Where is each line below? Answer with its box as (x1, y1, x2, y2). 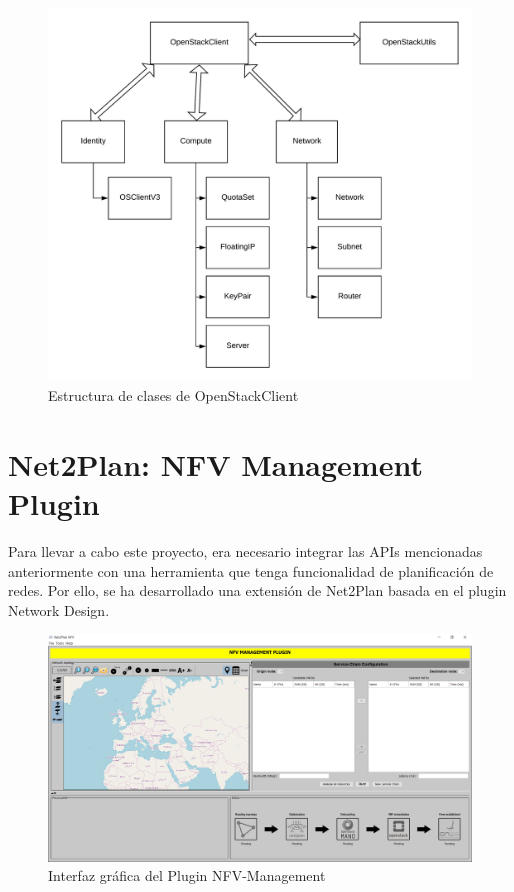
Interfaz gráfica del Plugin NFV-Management (48, 865, 326, 886)
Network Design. (8, 599, 110, 620)
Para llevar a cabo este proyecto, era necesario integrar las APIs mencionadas (8, 540, 483, 561)
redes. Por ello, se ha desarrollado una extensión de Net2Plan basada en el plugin (8, 580, 507, 601)
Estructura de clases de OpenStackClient (48, 385, 299, 406)
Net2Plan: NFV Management (8, 443, 423, 484)
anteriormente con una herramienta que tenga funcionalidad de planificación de (8, 560, 494, 581)
